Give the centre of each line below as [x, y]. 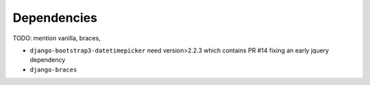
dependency [48, 60]
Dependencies [55, 18]
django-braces [53, 69]
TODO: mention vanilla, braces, [57, 38]
